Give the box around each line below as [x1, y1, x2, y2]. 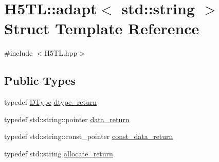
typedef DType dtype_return [4, 97, 97, 107]
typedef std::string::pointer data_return [4, 113, 130, 124]
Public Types [4, 73, 76, 88]
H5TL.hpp [44, 48, 78, 58]
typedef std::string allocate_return [4, 148, 113, 158]
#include [4, 48, 33, 58]
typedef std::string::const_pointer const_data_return [4, 131, 173, 142]
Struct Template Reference [4, 18, 199, 39]
